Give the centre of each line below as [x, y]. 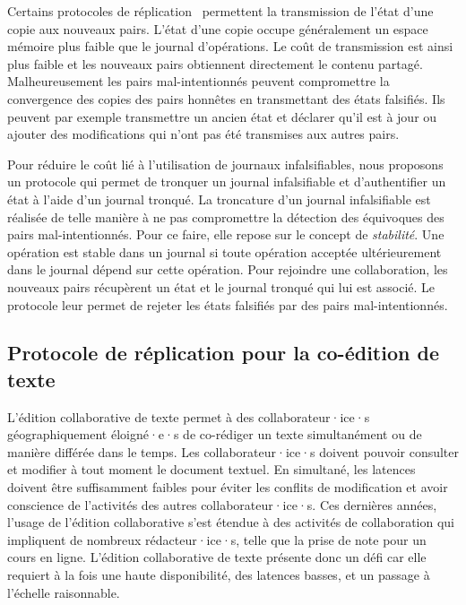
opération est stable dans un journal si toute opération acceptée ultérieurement [224, 251]
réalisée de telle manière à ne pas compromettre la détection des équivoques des [226, 216]
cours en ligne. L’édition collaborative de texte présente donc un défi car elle [217, 557]
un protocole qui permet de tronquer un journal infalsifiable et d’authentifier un [227, 181]
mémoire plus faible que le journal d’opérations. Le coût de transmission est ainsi [230, 46]
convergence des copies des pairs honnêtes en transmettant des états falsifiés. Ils [226, 98]
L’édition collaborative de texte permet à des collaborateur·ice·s [189, 416]
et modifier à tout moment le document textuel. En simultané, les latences [211, 469]
